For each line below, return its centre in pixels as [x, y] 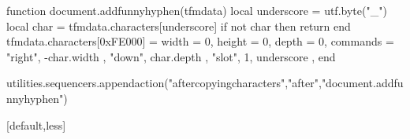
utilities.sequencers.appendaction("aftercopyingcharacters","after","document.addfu [205, 83]
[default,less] [36, 124]
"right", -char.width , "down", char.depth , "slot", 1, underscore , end [171, 56]
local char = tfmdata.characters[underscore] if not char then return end [179, 26]
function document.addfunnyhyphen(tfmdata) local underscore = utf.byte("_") [197, 10]
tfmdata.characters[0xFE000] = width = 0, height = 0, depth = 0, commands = [200, 41]
